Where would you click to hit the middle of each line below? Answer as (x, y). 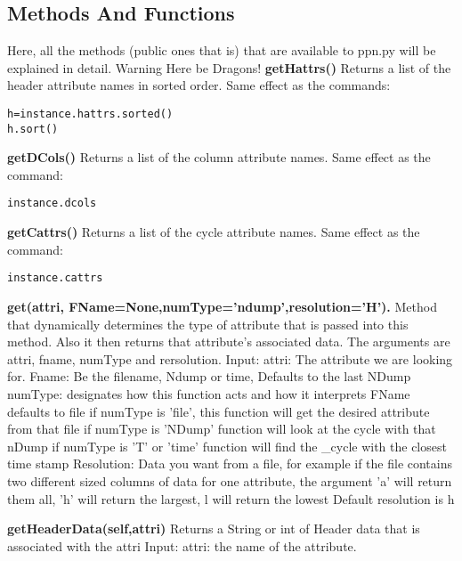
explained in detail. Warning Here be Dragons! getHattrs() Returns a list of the (229, 67)
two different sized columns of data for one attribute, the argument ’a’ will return (230, 480)
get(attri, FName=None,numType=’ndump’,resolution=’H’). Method (222, 306)
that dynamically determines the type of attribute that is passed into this (208, 324)
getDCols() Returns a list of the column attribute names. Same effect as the (219, 157)
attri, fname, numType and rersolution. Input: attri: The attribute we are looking (230, 358)
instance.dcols (52, 203)
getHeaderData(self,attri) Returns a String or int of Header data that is (214, 528)
